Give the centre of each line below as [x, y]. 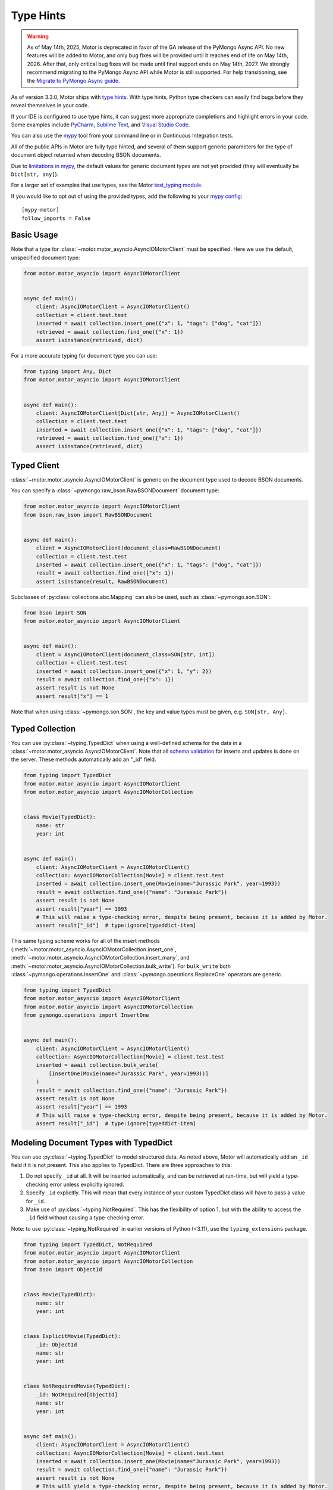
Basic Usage [34, 235]
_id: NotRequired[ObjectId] [77, 1394]
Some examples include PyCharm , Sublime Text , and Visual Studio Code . [100, 125]
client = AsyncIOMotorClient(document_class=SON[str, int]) [125, 654]
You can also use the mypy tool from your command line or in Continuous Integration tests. [122, 136]
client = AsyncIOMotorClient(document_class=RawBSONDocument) [128, 548]
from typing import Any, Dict [67, 371]
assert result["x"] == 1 [72, 696]
